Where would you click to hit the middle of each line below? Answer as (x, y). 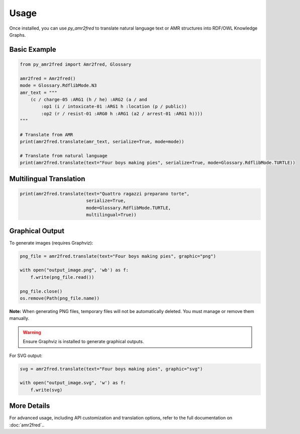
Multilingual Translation (47, 179)
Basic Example (33, 49)
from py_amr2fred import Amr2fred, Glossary (76, 64)
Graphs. (18, 35)
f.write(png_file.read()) (62, 277)
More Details (30, 406)
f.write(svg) (46, 390)
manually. (19, 318)
